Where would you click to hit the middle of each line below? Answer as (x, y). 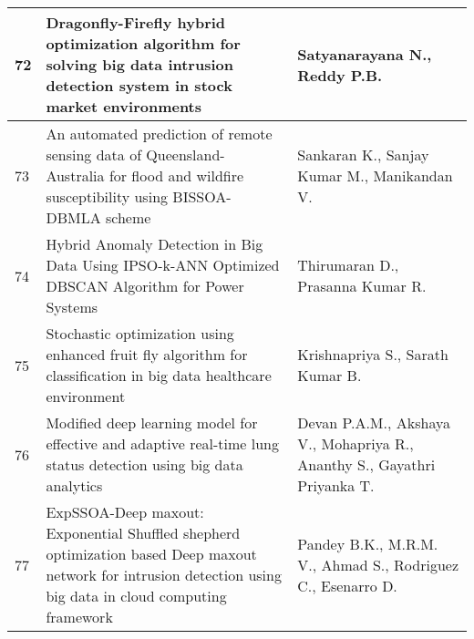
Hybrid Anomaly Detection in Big (155, 244)
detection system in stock (139, 85)
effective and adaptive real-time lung (162, 443)
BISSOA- (202, 196)
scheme (128, 217)
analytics (74, 485)
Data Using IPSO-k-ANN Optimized (163, 265)
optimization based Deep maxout (151, 554)
